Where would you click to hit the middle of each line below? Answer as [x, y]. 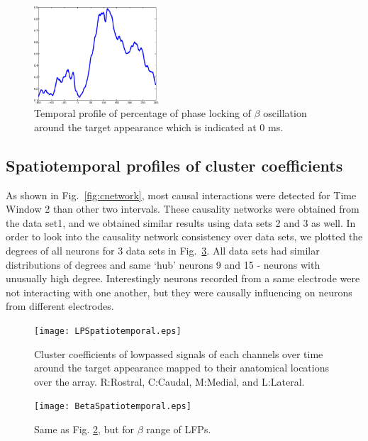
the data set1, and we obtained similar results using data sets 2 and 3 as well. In [181, 222]
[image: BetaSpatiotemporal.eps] [113, 407]
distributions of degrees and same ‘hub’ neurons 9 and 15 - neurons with [163, 264]
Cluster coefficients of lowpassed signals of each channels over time [179, 353]
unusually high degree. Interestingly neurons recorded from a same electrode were [183, 278]
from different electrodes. [60, 306]
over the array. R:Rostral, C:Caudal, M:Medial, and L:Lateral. [169, 381]
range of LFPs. [179, 429]
